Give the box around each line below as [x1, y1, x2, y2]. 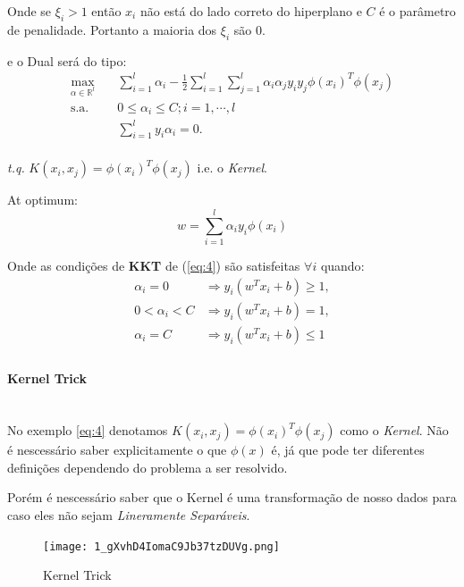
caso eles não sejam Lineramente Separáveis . [7, 505, 250, 524]
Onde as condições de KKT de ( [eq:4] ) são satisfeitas [7, 256, 300, 275]
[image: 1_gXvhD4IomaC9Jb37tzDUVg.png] [43, 540, 280, 553]
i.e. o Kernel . [197, 158, 267, 177]
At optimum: [7, 190, 78, 209]
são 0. [233, 20, 266, 38]
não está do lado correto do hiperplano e [139, 2, 362, 20]
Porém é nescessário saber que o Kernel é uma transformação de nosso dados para [7, 488, 457, 507]
